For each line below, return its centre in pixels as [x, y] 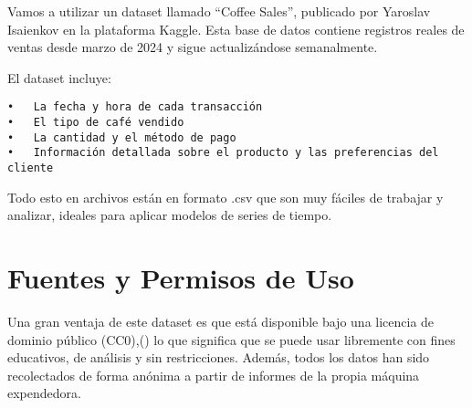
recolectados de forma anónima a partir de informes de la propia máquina [214, 375]
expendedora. [44, 393]
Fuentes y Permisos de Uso [181, 278]
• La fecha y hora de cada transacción [135, 107]
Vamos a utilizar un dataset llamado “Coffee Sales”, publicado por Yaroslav [219, 11]
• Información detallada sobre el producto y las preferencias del [223, 153]
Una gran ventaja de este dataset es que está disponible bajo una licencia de [221, 321]
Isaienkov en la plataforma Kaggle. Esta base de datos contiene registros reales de [236, 29]
